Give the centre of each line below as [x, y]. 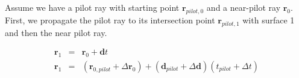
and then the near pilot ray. [56, 32]
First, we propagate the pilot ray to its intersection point [110, 19]
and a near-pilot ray [244, 7]
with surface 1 [269, 19]
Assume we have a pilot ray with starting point [92, 7]
